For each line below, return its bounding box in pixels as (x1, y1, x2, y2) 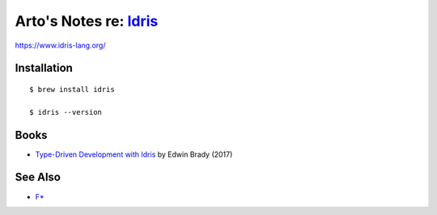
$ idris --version (29, 107, 103, 116)
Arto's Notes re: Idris (15, 12, 159, 30)
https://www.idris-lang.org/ (15, 40, 106, 50)
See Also (15, 171, 61, 184)
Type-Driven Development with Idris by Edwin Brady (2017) (35, 150, 233, 159)
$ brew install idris (29, 85, 115, 94)
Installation (15, 61, 73, 75)
